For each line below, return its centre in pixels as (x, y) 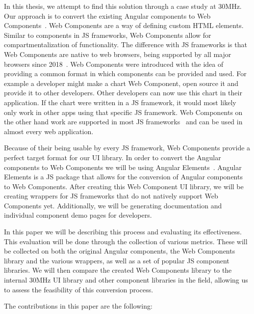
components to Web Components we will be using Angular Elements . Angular (123, 167)
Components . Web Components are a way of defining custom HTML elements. (124, 25)
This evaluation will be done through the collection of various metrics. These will (126, 241)
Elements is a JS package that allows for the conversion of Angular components (123, 177)
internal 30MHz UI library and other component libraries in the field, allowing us (126, 280)
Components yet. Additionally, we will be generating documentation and (113, 205)
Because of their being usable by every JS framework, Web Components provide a (127, 148)
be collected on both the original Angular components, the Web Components (120, 251)
